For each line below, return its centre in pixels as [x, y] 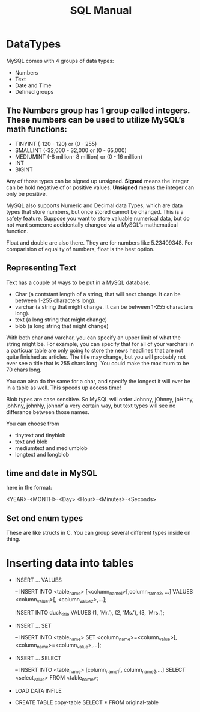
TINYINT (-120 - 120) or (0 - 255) [56, 144]
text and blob [31, 442]
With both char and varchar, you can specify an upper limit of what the [94, 338]
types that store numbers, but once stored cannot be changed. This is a [95, 211]
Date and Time [33, 85]
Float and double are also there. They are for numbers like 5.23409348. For [100, 242]
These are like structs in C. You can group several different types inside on [98, 533]
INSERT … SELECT [38, 658]
